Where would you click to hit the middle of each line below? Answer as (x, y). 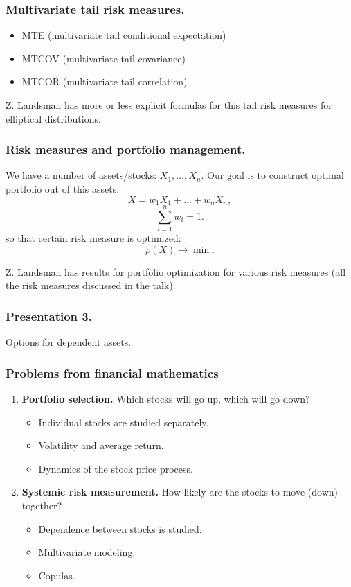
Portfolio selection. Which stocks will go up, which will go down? (166, 398)
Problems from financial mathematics (112, 373)
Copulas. (57, 575)
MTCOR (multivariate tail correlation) (105, 81)
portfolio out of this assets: (63, 189)
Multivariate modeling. (87, 552)
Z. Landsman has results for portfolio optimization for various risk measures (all (176, 271)
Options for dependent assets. (69, 342)
